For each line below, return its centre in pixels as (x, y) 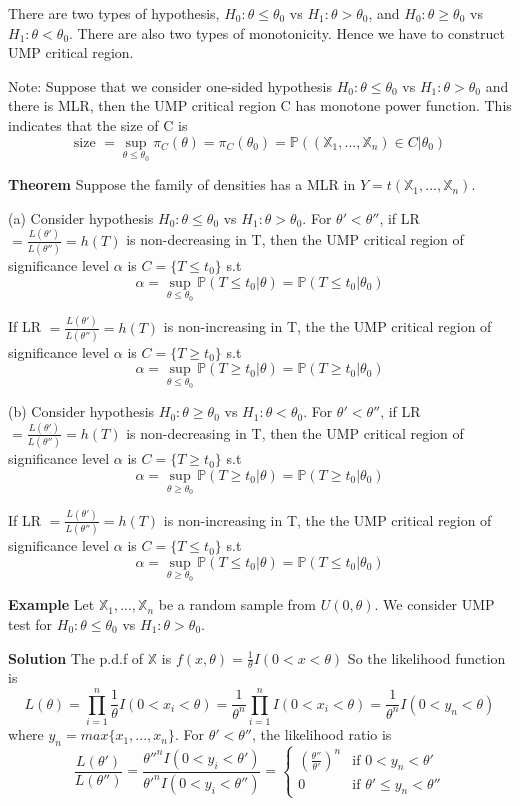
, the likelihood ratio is (322, 734)
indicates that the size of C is (98, 124)
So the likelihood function (426, 657)
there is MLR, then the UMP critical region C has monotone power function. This (260, 105)
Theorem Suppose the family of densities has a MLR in (182, 184)
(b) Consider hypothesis (81, 411)
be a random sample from (237, 604)
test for (30, 623)
